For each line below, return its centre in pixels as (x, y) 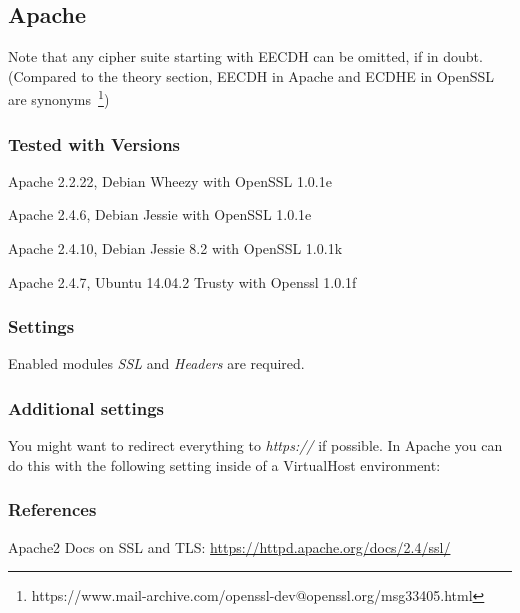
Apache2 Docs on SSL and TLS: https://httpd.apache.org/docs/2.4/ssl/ (229, 546)
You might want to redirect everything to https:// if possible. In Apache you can (255, 445)
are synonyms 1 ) (59, 98)
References (52, 509)
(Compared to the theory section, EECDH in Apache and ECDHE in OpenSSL (251, 75)
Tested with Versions (94, 143)
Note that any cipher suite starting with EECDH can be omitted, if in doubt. (245, 56)
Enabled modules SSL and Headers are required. (156, 363)
